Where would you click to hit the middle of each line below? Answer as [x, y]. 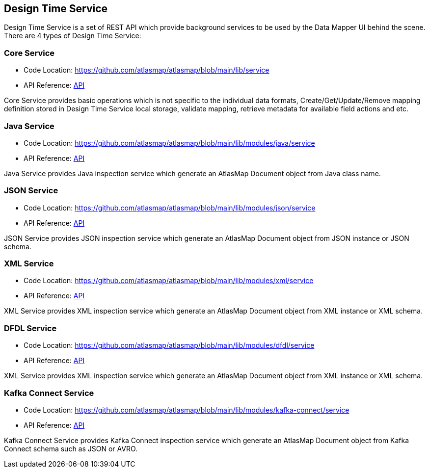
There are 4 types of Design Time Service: [73, 36]
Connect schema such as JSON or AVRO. [71, 448]
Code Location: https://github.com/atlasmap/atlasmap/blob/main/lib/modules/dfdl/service [169, 345]
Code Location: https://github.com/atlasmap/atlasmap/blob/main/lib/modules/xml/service [169, 281]
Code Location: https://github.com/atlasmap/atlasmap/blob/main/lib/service [147, 70]
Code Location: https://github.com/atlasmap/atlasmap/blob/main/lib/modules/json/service [170, 208]
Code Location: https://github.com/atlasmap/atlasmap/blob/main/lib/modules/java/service [169, 143]
